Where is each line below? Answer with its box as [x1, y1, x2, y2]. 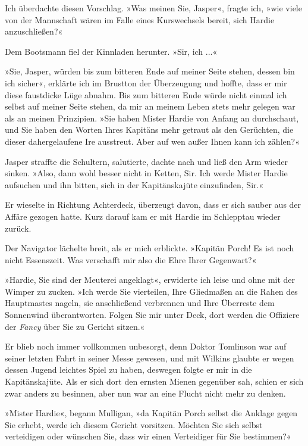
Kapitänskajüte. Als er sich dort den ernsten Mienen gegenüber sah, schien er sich [5, 375, 304, 388]
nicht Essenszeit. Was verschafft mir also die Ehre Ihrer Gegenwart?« [5, 253, 257, 266]
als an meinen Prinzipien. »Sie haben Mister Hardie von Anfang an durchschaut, [5, 111, 299, 124]
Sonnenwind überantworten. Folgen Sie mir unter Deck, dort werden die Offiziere [5, 308, 300, 321]
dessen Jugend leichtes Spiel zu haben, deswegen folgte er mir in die [5, 363, 252, 376]
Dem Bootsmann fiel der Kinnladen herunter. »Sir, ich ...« [5, 45, 218, 57]
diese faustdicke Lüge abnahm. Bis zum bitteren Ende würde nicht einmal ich [5, 88, 287, 101]
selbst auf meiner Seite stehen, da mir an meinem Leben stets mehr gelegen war [5, 100, 296, 113]
